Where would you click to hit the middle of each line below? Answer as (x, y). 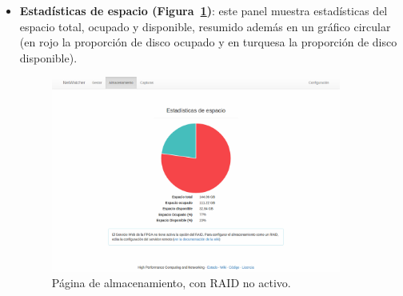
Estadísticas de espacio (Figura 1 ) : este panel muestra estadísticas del (203, 10)
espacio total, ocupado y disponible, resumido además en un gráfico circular (205, 26)
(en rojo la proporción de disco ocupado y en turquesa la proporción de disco (208, 42)
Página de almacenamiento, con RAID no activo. (171, 283)
